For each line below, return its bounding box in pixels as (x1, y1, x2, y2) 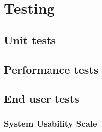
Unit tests (4, 32, 56, 47)
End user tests (4, 91, 79, 106)
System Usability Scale (4, 117, 97, 129)
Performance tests (4, 61, 99, 77)
